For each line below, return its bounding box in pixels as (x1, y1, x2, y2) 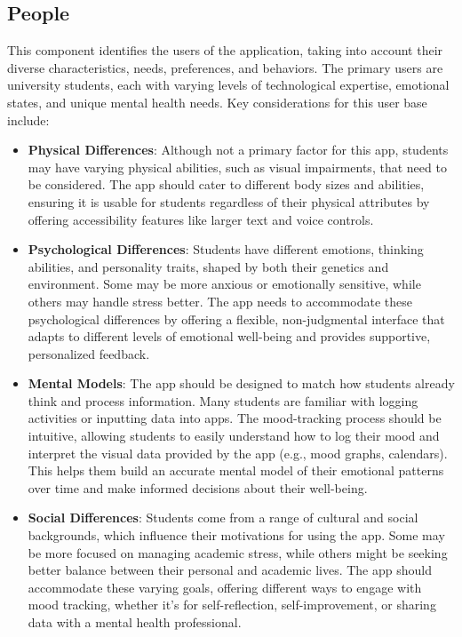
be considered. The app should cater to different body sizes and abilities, (28, 175, 425, 194)
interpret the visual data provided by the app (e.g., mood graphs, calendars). (28, 443, 448, 462)
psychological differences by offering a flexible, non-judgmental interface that (28, 309, 445, 328)
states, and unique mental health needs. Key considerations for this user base (7, 92, 427, 111)
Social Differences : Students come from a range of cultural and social (28, 508, 418, 527)
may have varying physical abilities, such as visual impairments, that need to (28, 157, 447, 176)
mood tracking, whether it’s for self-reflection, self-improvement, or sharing (28, 595, 436, 614)
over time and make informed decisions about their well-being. (28, 478, 368, 497)
